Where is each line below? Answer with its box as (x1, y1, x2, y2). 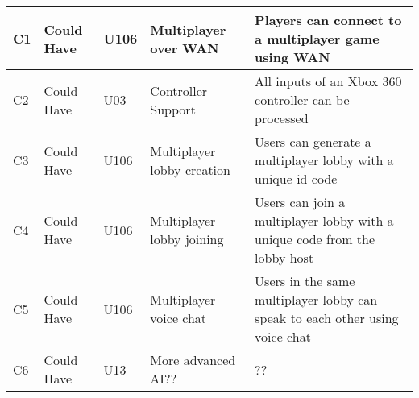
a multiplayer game (255, 29, 380, 48)
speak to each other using (255, 309, 399, 327)
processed (255, 109, 309, 127)
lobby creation (150, 160, 230, 179)
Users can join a (255, 193, 346, 211)
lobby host (255, 248, 314, 267)
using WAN (255, 48, 330, 66)
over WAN (150, 38, 219, 57)
